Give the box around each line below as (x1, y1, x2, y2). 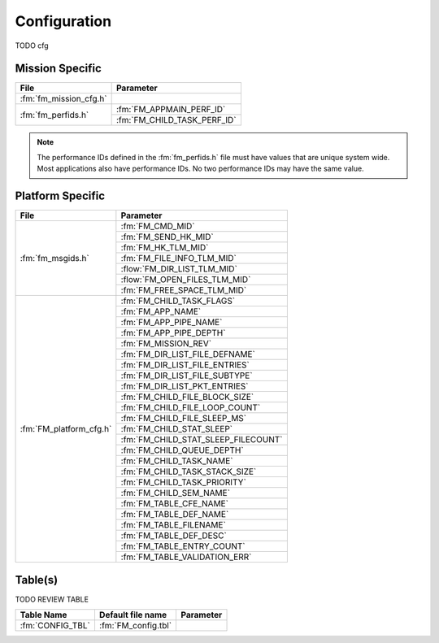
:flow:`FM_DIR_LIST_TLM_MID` (120, 263, 237, 275)
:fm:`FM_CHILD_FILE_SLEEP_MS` (120, 413, 247, 424)
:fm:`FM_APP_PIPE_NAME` (120, 317, 223, 328)
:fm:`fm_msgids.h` (20, 253, 89, 264)
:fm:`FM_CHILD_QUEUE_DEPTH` (120, 445, 244, 456)
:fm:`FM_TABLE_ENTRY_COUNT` (120, 541, 246, 552)
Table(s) (15, 573, 59, 587)
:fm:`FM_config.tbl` (98, 620, 172, 632)
